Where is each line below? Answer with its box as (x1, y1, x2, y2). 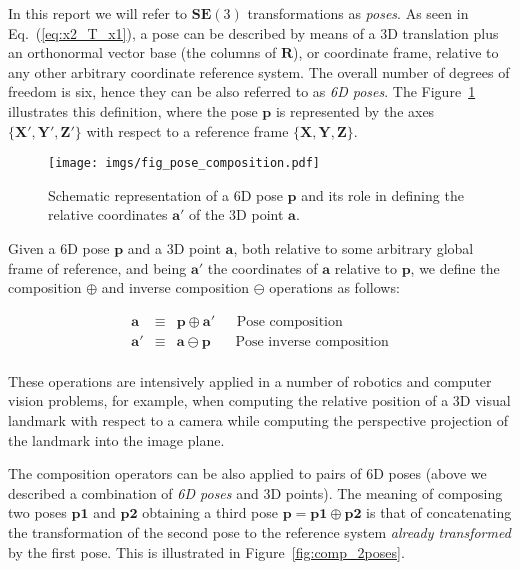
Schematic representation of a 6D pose (48, 184, 283, 205)
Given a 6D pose (8, 238, 110, 258)
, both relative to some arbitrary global (233, 238, 474, 258)
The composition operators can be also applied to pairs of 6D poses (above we (8, 463, 487, 484)
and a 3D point (127, 238, 221, 258)
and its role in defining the (301, 184, 464, 205)
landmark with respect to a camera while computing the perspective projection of (8, 410, 509, 431)
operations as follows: (269, 277, 400, 298)
